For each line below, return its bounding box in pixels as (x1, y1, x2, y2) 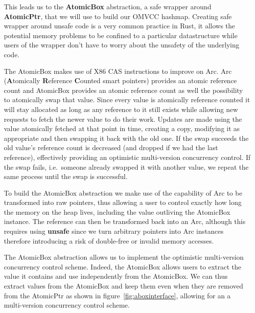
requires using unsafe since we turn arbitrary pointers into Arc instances (4, 226, 224, 236)
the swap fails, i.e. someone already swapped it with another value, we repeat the (4, 161, 249, 172)
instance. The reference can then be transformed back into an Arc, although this (4, 216, 246, 226)
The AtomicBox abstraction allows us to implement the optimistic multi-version (4, 252, 244, 262)
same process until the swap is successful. (4, 171, 128, 181)
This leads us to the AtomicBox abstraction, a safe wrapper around (4, 1, 211, 11)
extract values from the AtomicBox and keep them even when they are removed (4, 281, 243, 291)
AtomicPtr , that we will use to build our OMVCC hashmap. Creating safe (4, 11, 232, 21)
